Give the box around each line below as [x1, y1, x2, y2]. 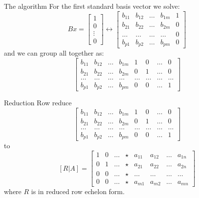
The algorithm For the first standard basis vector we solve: [4, 1, 180, 11]
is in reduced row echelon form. [31, 186, 125, 197]
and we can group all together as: [4, 48, 104, 58]
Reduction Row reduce [4, 98, 72, 108]
